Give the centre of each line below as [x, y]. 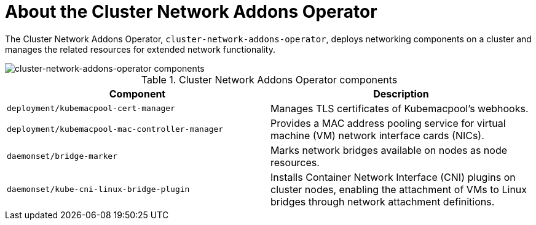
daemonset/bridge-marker [62, 156]
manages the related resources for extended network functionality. [140, 49]
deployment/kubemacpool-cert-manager [91, 109]
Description [401, 93]
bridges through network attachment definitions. [383, 201]
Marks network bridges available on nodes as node [389, 150]
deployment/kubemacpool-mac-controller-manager [115, 129]
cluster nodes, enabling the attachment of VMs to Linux [399, 189]
